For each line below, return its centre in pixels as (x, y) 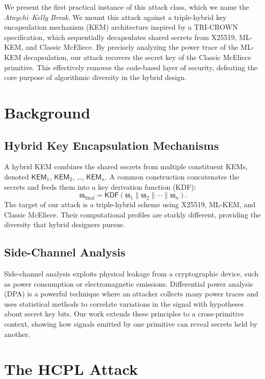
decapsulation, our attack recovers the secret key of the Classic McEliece (137, 57)
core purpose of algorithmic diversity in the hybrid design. (95, 77)
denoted (17, 176)
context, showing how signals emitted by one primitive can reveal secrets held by (131, 324)
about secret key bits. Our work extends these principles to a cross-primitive (124, 314)
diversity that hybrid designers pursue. (65, 224)
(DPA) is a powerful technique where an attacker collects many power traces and (131, 294)
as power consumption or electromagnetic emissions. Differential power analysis (129, 283)
